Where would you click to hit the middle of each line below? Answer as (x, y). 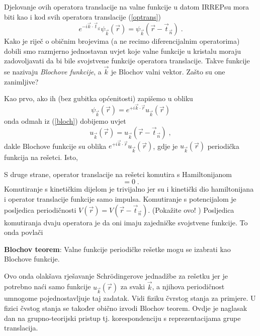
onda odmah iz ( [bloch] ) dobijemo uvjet (65, 121)
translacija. (21, 328)
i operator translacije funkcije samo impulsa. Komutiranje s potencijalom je (120, 198)
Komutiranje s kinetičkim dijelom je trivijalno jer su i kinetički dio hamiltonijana (129, 189)
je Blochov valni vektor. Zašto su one (168, 71)
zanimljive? (21, 81)
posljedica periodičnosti (40, 209)
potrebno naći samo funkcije (48, 286)
